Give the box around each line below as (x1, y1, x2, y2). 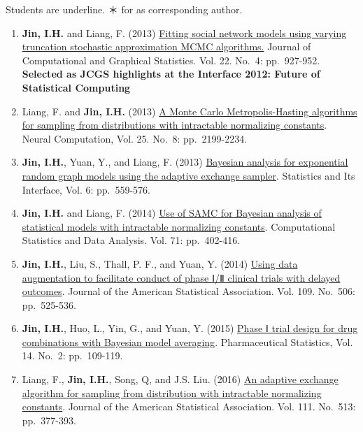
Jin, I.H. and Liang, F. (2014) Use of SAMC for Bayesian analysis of (22, 206, 322, 220)
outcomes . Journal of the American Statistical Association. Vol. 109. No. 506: (22, 284, 355, 298)
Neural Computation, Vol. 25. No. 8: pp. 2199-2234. (22, 131, 248, 145)
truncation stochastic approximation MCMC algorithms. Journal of (22, 39, 311, 54)
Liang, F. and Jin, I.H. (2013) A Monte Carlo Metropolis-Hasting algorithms (22, 103, 357, 118)
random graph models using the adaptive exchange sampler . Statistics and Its (22, 168, 355, 182)
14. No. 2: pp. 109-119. (22, 348, 123, 363)
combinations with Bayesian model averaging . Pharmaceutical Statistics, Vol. (22, 334, 353, 349)
